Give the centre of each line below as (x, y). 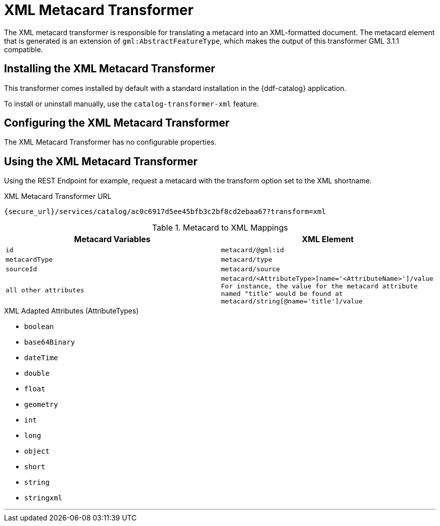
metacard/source (251, 269)
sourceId (21, 269)
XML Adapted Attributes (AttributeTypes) (72, 311)
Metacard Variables (112, 239)
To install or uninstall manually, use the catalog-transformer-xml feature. (132, 103)
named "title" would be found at (282, 294)
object (37, 451)
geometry (41, 405)
